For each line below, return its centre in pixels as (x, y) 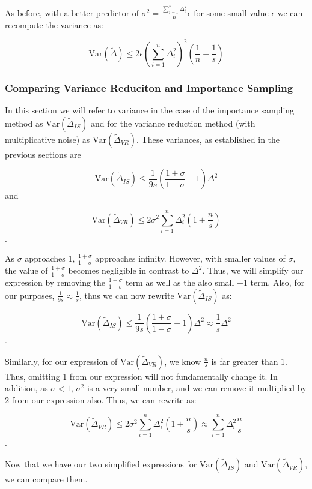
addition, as (26, 388)
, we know (183, 361)
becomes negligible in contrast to (129, 270)
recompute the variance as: (54, 24)
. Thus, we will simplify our (253, 270)
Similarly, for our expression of (61, 361)
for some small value (231, 12)
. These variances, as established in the (208, 139)
